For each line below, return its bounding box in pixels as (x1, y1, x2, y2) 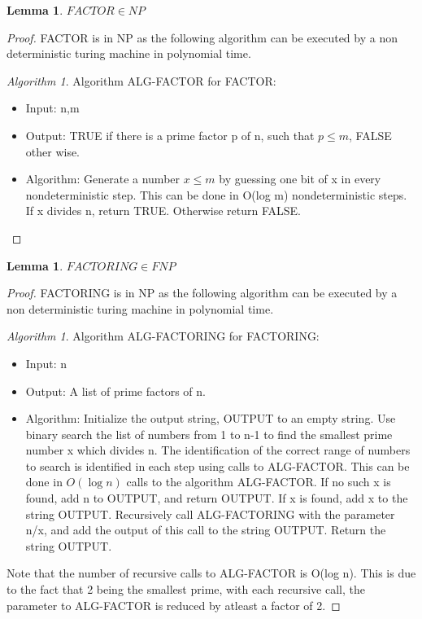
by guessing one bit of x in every (219, 170, 381, 187)
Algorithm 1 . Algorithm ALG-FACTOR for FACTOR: (7, 72, 276, 89)
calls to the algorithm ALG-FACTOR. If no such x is (126, 473, 391, 490)
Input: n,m (25, 99, 80, 116)
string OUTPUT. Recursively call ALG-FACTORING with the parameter (25, 505, 395, 522)
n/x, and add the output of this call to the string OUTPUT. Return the (25, 521, 386, 538)
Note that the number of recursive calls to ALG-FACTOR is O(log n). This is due (7, 564, 416, 582)
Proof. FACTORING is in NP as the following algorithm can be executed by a (7, 284, 398, 301)
